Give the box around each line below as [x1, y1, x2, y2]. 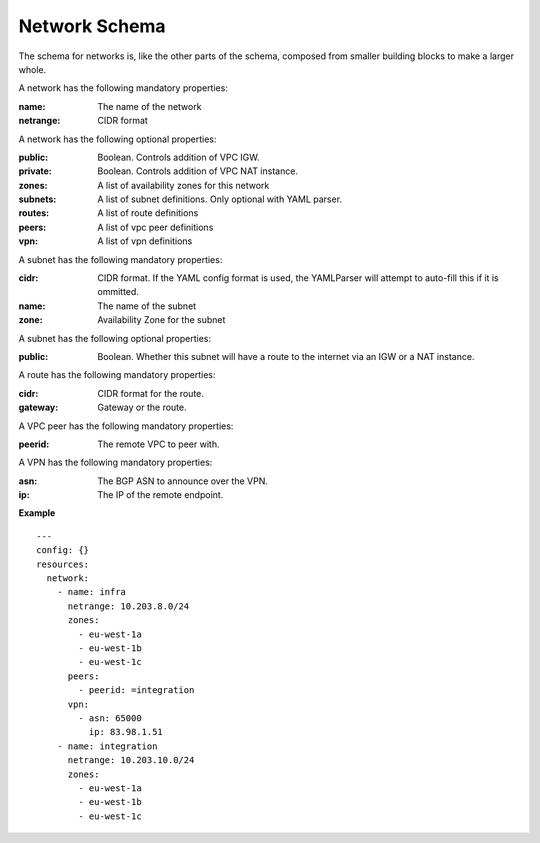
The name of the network [97, 100, 202, 112]
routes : [18, 207, 50, 219]
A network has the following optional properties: [18, 133, 217, 145]
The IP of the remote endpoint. [97, 489, 224, 501]
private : [18, 165, 52, 177]
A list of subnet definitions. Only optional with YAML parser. [97, 193, 343, 205]
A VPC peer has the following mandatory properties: [18, 420, 234, 432]
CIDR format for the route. [97, 387, 205, 399]
